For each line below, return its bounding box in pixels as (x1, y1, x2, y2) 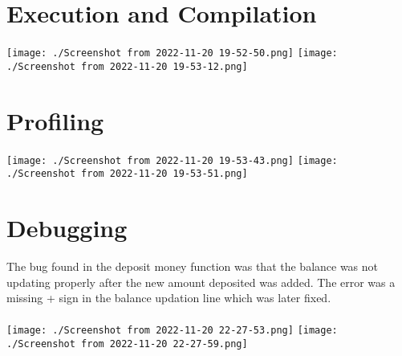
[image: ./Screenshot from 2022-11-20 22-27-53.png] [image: (6, 325, 338, 337)
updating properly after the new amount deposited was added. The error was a (6, 273, 396, 290)
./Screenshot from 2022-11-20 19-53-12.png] (6, 60, 248, 72)
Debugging (6, 211, 128, 244)
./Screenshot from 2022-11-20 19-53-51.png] (6, 168, 248, 180)
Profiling (6, 104, 104, 137)
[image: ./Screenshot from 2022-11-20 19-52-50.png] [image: (6, 47, 338, 59)
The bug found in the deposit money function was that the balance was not (6, 258, 379, 274)
